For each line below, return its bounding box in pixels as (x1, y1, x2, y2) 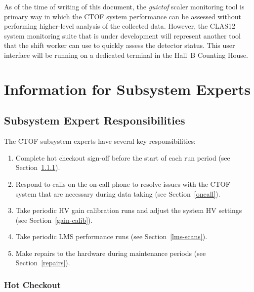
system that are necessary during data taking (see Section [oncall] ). (15, 188, 220, 199)
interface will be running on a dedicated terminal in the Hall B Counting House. (4, 49, 248, 60)
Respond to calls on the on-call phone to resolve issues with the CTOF (15, 178, 230, 189)
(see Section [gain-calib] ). (15, 214, 93, 225)
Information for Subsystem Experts (4, 79, 251, 99)
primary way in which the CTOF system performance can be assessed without (4, 11, 241, 21)
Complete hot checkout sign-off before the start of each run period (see (15, 152, 230, 163)
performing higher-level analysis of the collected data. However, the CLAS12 (4, 21, 235, 31)
